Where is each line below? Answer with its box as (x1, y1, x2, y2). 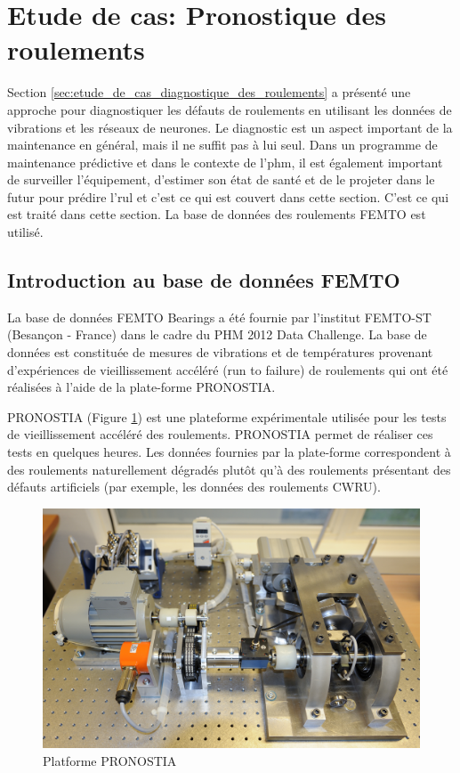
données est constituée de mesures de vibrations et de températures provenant (7, 343, 433, 362)
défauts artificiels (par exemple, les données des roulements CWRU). (7, 477, 381, 496)
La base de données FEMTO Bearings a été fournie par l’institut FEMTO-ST (7, 307, 432, 326)
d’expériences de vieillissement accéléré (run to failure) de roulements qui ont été (7, 360, 448, 378)
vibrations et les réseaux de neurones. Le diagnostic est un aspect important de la (7, 118, 453, 136)
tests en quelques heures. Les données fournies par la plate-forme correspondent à (7, 443, 451, 461)
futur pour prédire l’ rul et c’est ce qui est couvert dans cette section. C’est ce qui (7, 187, 449, 206)
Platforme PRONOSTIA (43, 751, 177, 769)
